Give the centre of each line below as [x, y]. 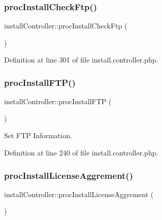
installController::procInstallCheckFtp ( [66, 26]
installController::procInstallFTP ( [58, 101]
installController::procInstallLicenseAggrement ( [79, 194]
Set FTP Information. [38, 135]
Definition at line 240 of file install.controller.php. [81, 152]
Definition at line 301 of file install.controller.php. [81, 60]
